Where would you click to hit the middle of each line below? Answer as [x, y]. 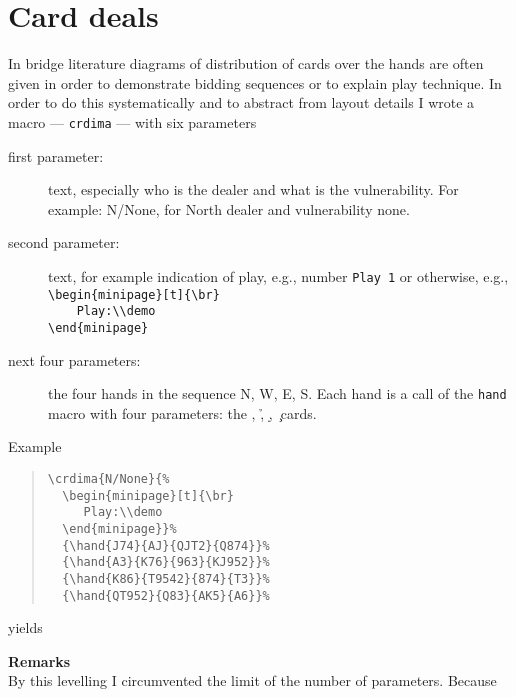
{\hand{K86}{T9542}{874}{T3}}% [166, 578]
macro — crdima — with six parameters [132, 121]
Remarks [39, 660]
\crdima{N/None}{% [108, 479]
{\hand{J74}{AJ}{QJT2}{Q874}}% [166, 545]
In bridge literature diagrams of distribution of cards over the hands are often [246, 63]
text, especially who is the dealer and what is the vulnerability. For [253, 189]
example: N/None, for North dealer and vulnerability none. [229, 208]
